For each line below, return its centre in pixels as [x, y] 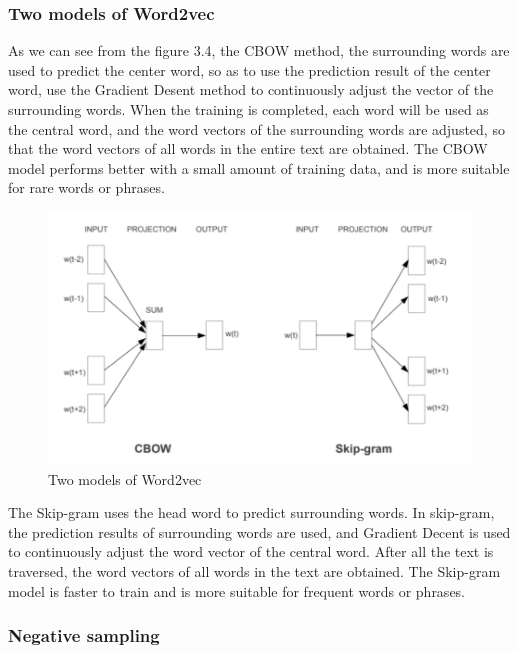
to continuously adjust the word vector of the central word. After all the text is [251, 551]
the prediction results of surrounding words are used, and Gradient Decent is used [259, 531]
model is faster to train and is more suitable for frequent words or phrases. [237, 590]
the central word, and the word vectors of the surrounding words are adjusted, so [256, 128]
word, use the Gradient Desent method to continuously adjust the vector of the [251, 89]
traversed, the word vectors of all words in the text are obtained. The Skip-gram [254, 571]
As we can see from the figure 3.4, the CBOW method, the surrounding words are [259, 50]
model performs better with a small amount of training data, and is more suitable [259, 167]
